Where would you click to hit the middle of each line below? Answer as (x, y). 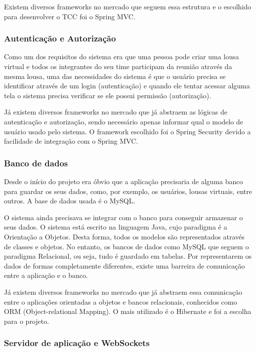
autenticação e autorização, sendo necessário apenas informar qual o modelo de (124, 121)
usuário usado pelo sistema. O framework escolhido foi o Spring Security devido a (128, 131)
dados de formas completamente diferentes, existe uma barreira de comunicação (125, 265)
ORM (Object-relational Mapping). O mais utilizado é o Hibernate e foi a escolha (128, 311)
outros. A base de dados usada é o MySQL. (70, 201)
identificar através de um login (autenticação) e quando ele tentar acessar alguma (127, 86)
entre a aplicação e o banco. (46, 275)
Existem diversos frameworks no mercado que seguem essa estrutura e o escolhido (128, 6)
